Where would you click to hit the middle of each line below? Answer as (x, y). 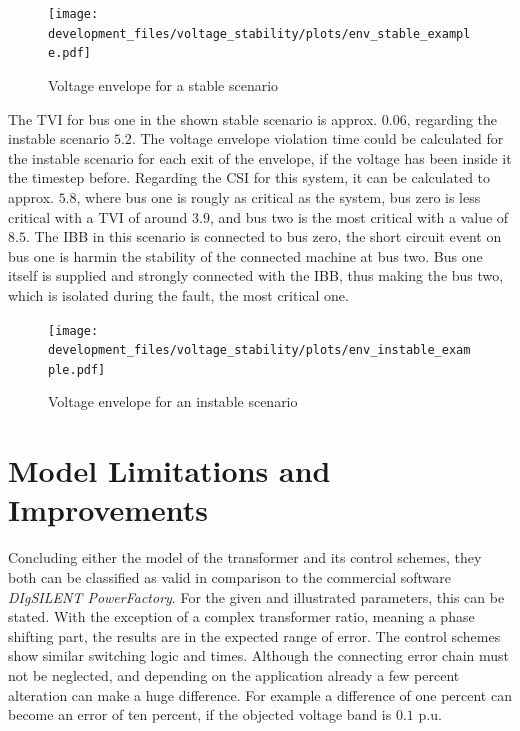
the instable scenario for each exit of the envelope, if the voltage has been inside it (260, 157)
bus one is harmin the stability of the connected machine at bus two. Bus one (245, 255)
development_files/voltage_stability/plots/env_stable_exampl (259, 33)
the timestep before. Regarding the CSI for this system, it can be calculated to (249, 177)
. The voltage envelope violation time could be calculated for (317, 138)
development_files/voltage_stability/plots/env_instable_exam (259, 350)
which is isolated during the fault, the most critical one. (178, 294)
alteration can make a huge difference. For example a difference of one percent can (260, 694)
